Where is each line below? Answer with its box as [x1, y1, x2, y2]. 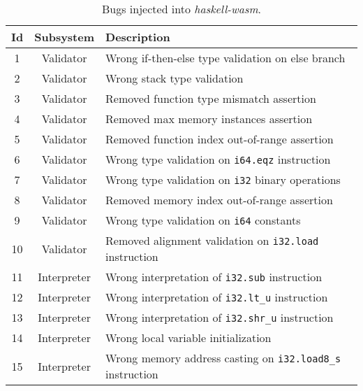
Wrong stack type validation [105, 70, 244, 86]
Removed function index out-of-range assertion [105, 131, 334, 147]
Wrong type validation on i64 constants [105, 212, 301, 228]
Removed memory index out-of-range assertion [105, 192, 333, 208]
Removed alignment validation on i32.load [105, 232, 319, 248]
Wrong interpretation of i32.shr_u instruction [105, 309, 334, 325]
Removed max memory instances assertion [105, 111, 313, 127]
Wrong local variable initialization [105, 329, 272, 346]
